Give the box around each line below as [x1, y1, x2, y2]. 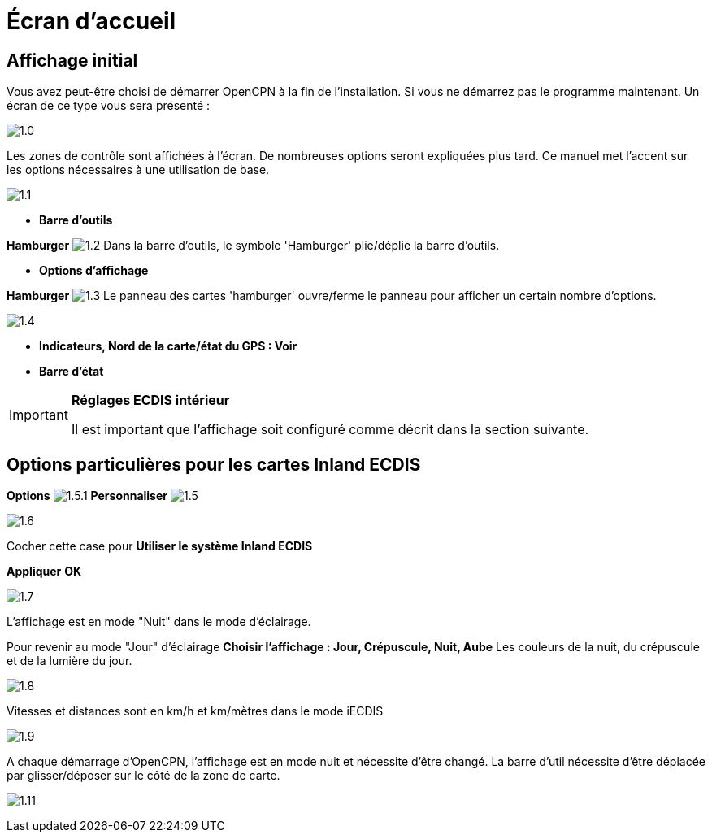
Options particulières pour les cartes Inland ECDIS [7, 454, 421, 475]
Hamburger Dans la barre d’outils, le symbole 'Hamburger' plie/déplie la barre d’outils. [7, 238, 500, 253]
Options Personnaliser [7, 489, 167, 503]
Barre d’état [39, 364, 104, 379]
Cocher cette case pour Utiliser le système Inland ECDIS [7, 539, 313, 554]
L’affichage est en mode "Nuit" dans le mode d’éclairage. [7, 615, 311, 629]
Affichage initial [7, 50, 138, 71]
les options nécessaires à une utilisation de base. [7, 163, 270, 177]
